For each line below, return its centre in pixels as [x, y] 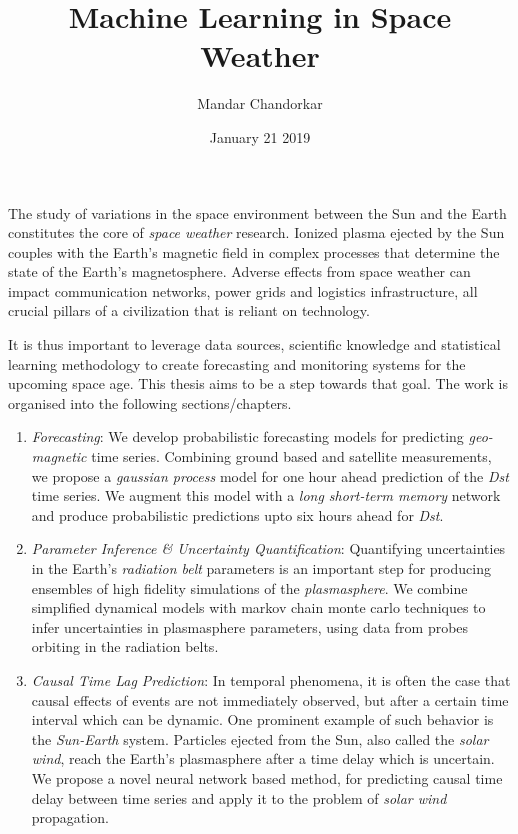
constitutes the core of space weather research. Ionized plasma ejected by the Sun [256, 232]
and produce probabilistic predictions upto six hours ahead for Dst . [237, 514]
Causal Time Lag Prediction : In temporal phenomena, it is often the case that [271, 679]
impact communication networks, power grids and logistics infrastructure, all [243, 290]
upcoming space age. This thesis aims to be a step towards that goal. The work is [258, 383]
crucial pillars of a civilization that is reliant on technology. [189, 310]
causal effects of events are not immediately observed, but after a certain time [270, 699]
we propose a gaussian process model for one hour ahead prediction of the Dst [270, 475]
